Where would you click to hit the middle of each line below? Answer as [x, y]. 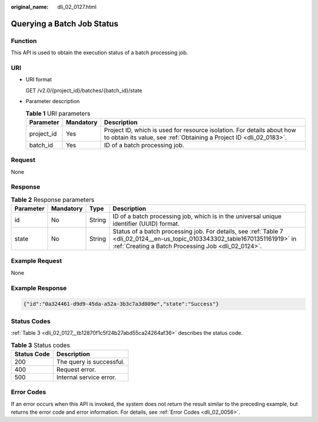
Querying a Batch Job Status [65, 24]
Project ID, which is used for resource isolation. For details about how [200, 130]
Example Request [36, 261]
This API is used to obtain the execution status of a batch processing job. [100, 52]
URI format [39, 80]
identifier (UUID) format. [146, 224]
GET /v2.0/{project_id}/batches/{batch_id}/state [84, 90]
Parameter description [53, 101]
